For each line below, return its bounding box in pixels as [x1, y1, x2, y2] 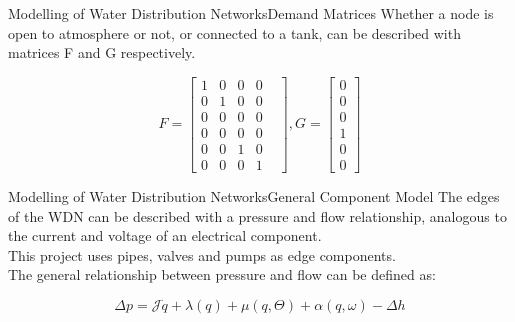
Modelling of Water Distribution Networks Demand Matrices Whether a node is [8, 3, 494, 23]
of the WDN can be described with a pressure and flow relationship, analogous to [8, 205, 507, 226]
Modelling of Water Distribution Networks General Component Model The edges [8, 185, 500, 206]
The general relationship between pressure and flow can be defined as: [8, 264, 436, 285]
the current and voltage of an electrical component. [8, 225, 322, 246]
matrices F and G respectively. [8, 42, 196, 63]
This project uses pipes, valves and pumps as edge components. [8, 244, 396, 265]
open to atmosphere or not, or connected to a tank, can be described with [8, 22, 461, 43]
